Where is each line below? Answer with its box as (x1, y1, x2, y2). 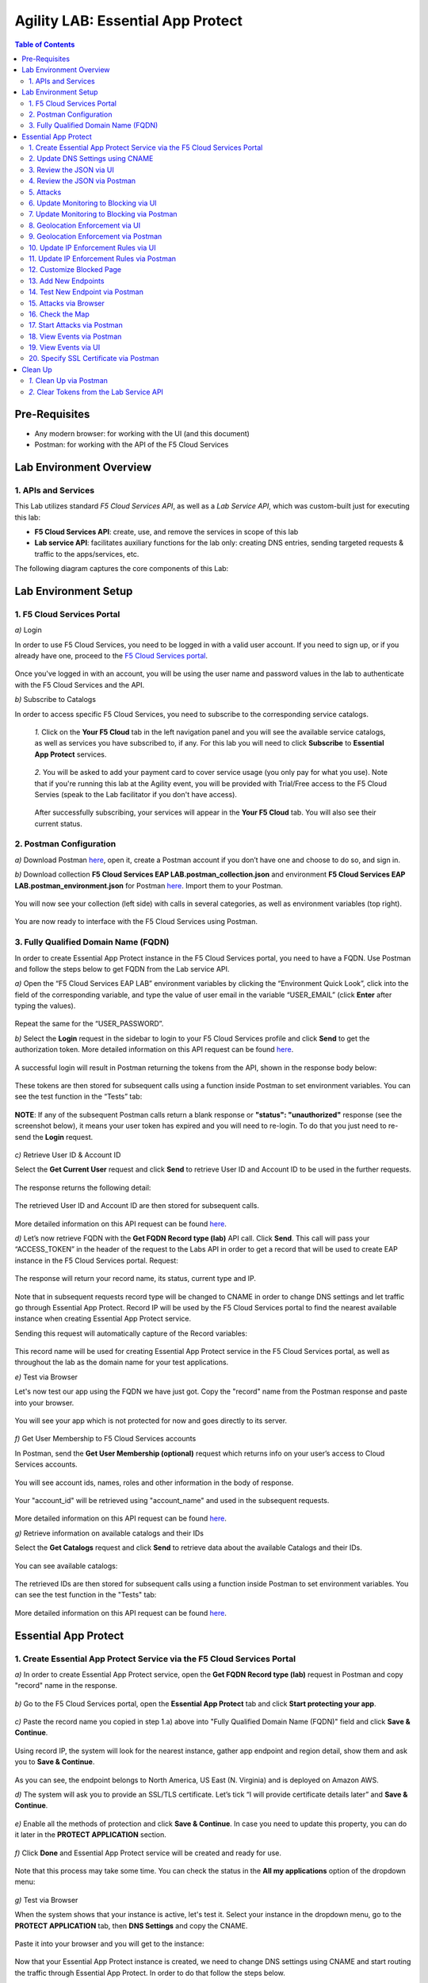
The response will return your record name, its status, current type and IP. (14, 1274, 257, 1283)
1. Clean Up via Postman (29, 376, 109, 385)
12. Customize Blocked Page (29, 265, 122, 274)
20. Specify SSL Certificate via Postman (29, 354, 159, 363)
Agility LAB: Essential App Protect (14, 12, 243, 29)
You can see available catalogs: (14, 1561, 118, 1571)
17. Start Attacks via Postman (29, 320, 123, 330)
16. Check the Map (29, 309, 90, 319)
